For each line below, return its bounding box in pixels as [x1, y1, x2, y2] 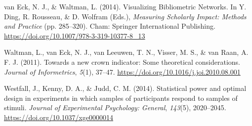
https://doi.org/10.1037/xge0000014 [4, 112, 114, 122]
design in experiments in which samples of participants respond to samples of [4, 92, 238, 103]
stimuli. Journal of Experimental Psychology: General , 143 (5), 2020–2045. [4, 102, 226, 113]
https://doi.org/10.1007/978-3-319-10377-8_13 [4, 30, 145, 41]
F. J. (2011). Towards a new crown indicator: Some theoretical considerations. [4, 56, 240, 67]
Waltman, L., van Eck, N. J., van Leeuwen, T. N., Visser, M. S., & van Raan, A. [4, 47, 249, 57]
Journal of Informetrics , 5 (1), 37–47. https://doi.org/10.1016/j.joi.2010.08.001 [4, 66, 241, 77]
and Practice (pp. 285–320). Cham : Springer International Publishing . [4, 21, 215, 31]
